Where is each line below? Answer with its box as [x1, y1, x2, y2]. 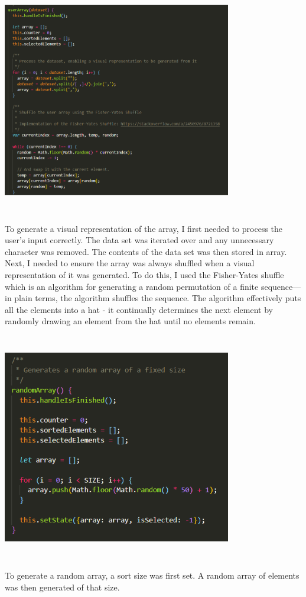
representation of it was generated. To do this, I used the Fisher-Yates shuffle [5, 268, 284, 280]
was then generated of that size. [5, 581, 120, 593]
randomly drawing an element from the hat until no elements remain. [5, 315, 256, 327]
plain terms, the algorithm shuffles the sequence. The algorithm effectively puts [14, 292, 301, 304]
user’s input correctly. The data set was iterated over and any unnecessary [5, 234, 274, 246]
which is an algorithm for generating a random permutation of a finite [5, 280, 259, 292]
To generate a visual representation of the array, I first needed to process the [5, 222, 283, 234]
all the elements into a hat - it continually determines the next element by [5, 303, 273, 315]
